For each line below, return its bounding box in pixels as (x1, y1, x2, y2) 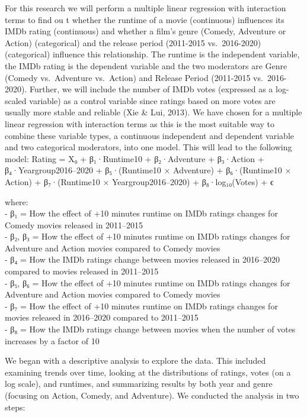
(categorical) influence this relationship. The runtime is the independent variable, (5, 48, 300, 60)
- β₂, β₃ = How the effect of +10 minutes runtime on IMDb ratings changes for (5, 230, 290, 243)
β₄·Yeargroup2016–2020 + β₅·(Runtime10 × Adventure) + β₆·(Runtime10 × (5, 164, 292, 176)
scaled (5, 94, 27, 106)
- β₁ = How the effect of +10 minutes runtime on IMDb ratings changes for (5, 207, 278, 219)
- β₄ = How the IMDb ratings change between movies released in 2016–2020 (5, 253, 280, 266)
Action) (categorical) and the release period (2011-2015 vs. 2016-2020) (5, 36, 261, 49)
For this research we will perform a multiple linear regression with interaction (5, 2, 286, 14)
